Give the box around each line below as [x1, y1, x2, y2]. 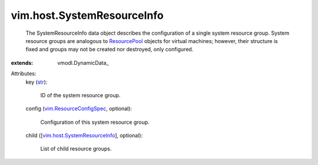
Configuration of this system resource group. [40, 118, 150, 126]
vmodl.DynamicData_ [57, 59, 109, 66]
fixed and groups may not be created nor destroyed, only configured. [25, 46, 194, 53]
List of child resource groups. [40, 145, 112, 153]
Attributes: [11, 70, 37, 77]
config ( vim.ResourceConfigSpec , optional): [25, 105, 132, 112]
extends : [11, 59, 34, 66]
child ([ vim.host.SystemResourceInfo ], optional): [25, 132, 143, 139]
